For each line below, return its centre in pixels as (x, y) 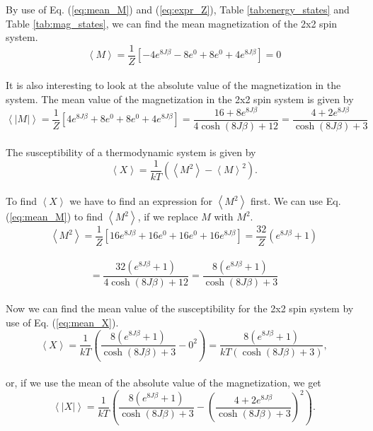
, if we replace (168, 217)
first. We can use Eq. (295, 201)
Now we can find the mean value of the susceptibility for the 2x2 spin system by (180, 308)
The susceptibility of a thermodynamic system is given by (131, 152)
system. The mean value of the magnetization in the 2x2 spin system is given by (180, 99)
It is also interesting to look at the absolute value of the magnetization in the (173, 85)
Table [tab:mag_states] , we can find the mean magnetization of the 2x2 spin (172, 23)
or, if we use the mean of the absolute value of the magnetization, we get (163, 383)
